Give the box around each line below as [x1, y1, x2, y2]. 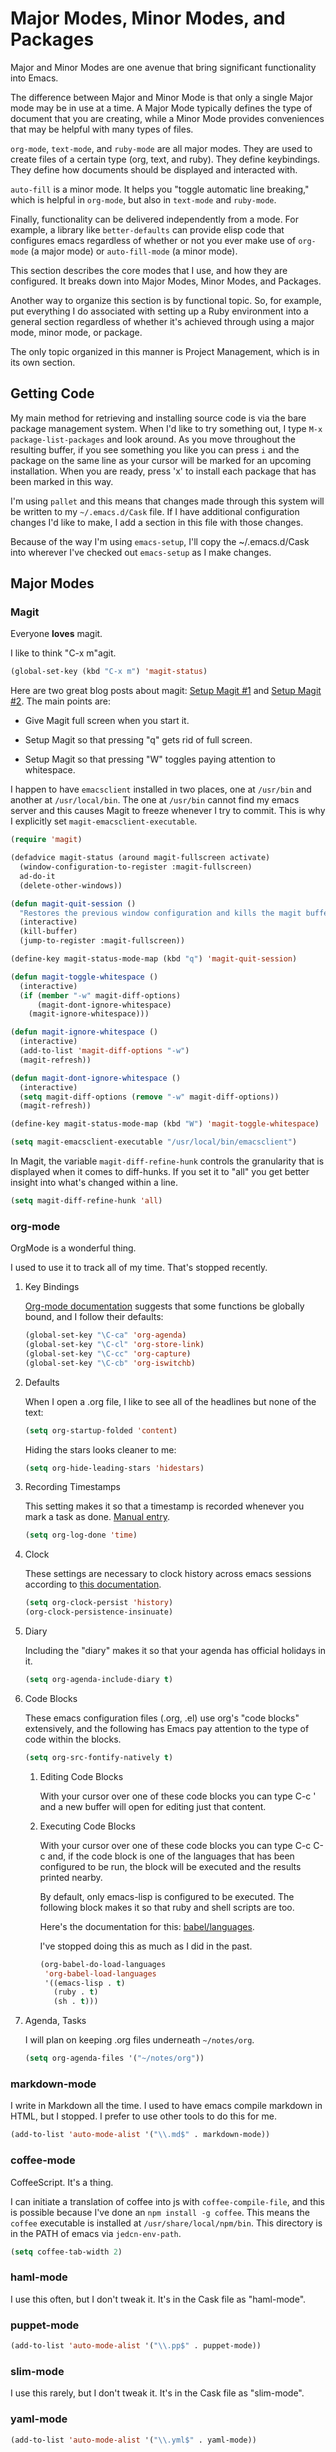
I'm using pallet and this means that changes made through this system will [10, 495, 325, 507]
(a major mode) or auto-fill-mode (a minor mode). [30, 245, 238, 257]
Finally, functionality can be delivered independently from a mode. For [10, 213, 299, 225]
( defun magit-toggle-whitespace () [10, 972, 159, 982]
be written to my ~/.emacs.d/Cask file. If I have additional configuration [10, 505, 300, 517]
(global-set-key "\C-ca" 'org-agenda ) [24, 1330, 187, 1341]
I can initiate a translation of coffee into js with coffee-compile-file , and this [10, 2195, 325, 2207]
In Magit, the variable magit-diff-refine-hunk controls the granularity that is [10, 1155, 325, 1167]
